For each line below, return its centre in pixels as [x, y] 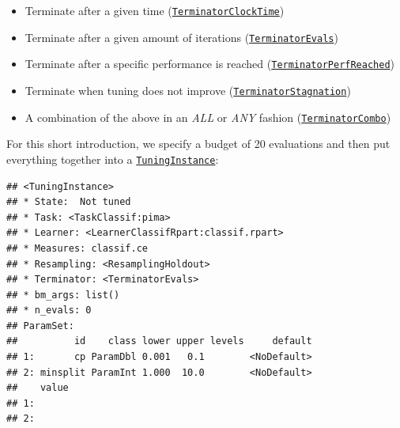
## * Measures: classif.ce [77, 248]
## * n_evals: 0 [49, 311]
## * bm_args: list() [63, 295]
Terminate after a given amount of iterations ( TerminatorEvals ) [181, 37]
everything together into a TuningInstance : [113, 159]
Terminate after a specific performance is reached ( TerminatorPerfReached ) [210, 64]
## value [38, 388]
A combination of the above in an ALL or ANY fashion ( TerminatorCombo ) [208, 117]
